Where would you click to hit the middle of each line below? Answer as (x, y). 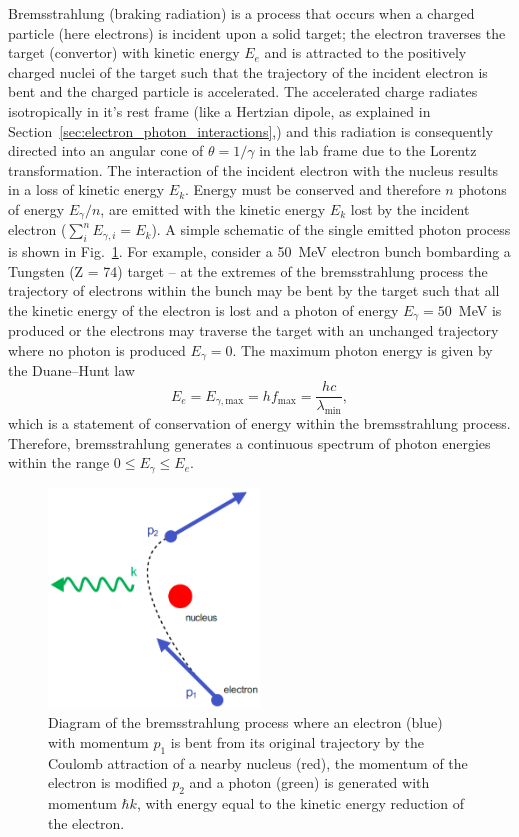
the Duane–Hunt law (71, 370)
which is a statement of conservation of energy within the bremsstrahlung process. (259, 422)
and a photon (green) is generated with (309, 782)
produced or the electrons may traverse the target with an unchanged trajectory (253, 330)
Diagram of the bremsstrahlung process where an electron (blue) (245, 722)
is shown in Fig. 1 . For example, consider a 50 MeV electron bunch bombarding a (259, 251)
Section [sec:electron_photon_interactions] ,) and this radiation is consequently (251, 130)
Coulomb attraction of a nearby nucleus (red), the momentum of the (258, 762)
